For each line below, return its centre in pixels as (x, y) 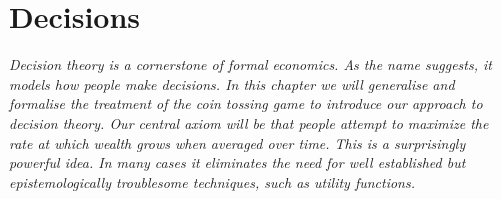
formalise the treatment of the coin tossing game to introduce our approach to (246, 103)
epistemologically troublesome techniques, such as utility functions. (212, 181)
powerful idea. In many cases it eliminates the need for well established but (237, 162)
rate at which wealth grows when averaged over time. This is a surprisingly (237, 142)
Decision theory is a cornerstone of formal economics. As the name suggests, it (250, 64)
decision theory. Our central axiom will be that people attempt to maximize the (249, 122)
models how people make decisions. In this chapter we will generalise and (232, 83)
